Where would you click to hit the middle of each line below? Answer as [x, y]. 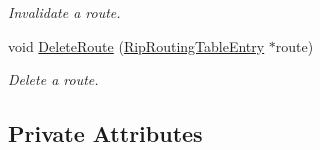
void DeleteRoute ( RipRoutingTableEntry [136, 45]
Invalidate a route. [64, 12]
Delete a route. [53, 79]
